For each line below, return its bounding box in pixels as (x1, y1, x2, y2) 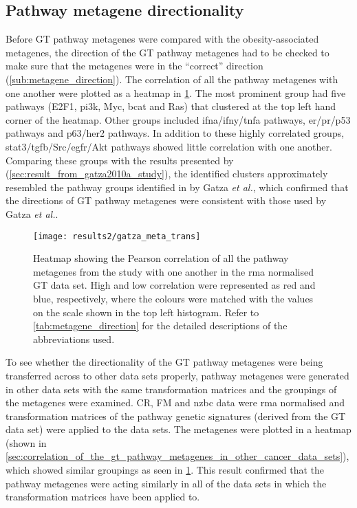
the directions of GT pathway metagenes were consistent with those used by (6, 193, 327, 208)
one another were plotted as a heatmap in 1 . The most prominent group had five (6, 85, 346, 100)
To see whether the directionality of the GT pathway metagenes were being (6, 355, 323, 369)
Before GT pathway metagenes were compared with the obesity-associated (6, 32, 319, 46)
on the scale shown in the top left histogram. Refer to (33, 305, 259, 319)
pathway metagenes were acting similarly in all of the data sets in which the (6, 476, 327, 490)
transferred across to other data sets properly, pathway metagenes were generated (6, 368, 349, 382)
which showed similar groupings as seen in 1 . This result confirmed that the (6, 463, 325, 477)
